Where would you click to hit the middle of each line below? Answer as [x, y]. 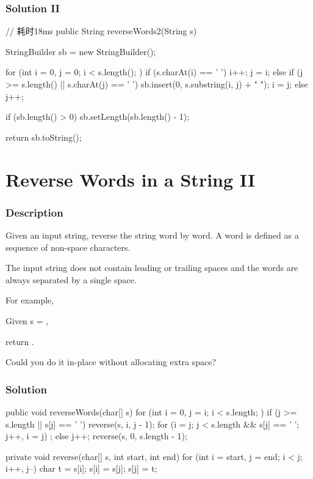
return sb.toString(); [44, 137]
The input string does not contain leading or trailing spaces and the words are [152, 268]
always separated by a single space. [71, 279]
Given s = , [27, 320]
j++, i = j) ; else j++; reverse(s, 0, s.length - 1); [96, 436]
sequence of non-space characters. [68, 247]
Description [34, 212]
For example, [30, 300]
